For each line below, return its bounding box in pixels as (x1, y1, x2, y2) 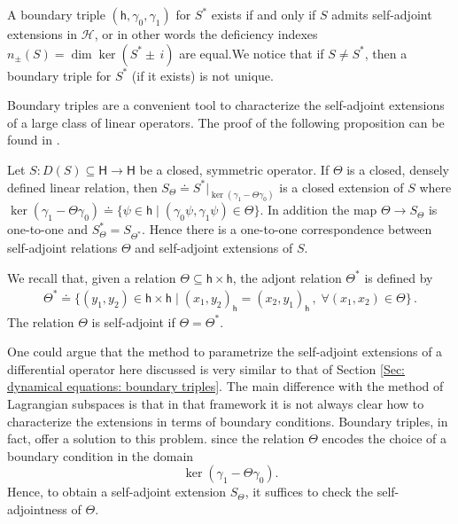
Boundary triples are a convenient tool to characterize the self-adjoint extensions (7, 96, 445, 114)
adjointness (7, 500, 67, 519)
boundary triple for (7, 66, 112, 84)
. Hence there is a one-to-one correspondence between (142, 220, 432, 239)
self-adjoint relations (7, 239, 118, 257)
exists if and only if (211, 5, 316, 23)
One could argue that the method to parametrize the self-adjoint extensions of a (7, 342, 443, 361)
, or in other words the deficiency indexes (94, 25, 318, 43)
